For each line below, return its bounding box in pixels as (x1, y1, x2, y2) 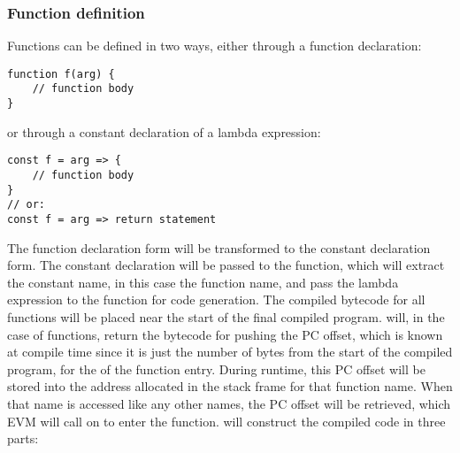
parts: (7, 429, 39, 448)
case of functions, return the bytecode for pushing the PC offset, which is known (7, 325, 443, 343)
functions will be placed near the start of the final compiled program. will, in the (7, 308, 445, 326)
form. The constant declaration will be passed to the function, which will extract (7, 256, 445, 274)
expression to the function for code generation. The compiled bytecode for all (7, 290, 425, 309)
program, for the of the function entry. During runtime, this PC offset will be (7, 359, 425, 378)
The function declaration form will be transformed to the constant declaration (7, 238, 431, 257)
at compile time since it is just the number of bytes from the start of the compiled (7, 342, 453, 361)
